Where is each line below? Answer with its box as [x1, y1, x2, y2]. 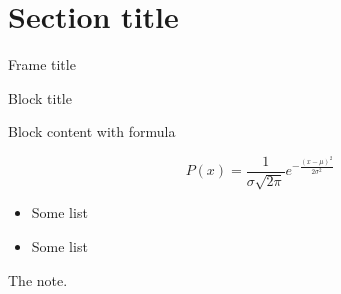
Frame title [8, 54, 76, 75]
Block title [8, 87, 72, 108]
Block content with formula [8, 121, 176, 142]
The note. [8, 269, 68, 290]
